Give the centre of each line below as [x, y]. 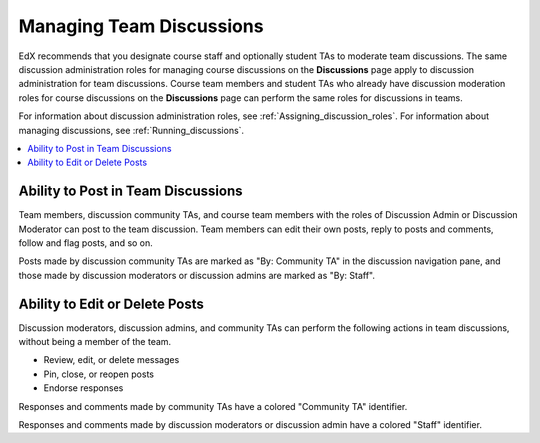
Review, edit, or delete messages [111, 360]
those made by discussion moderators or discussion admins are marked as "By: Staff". [196, 275]
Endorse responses [83, 388]
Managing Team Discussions [141, 26]
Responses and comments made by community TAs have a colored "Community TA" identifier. [213, 406]
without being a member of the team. [95, 342]
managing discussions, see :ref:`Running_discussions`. [131, 130]
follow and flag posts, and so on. [86, 242]
